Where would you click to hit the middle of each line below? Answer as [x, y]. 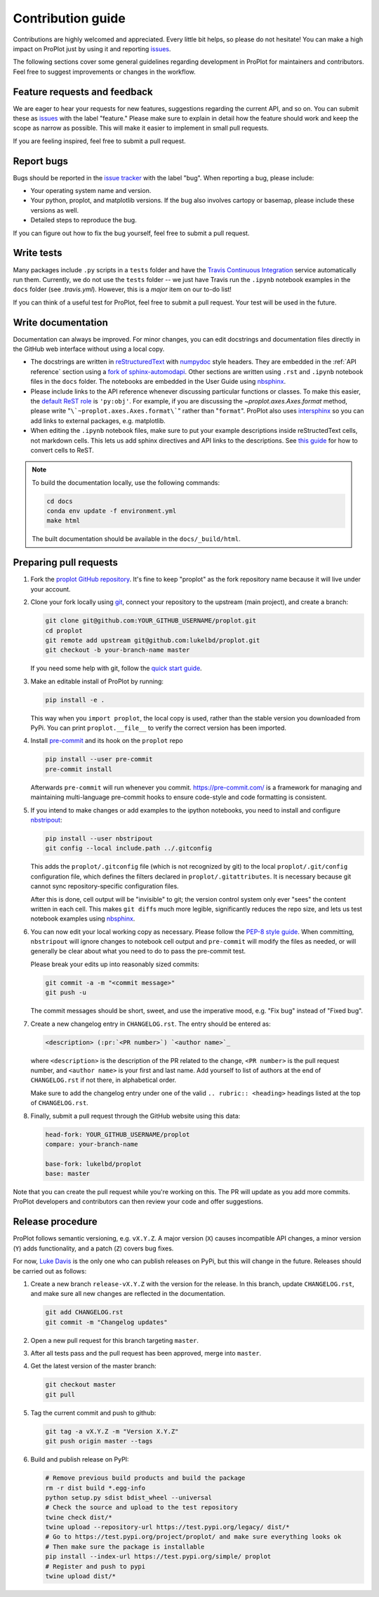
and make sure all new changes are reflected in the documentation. [128, 1294]
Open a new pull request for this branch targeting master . [115, 1340]
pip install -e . [75, 700]
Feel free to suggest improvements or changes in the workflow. [104, 72]
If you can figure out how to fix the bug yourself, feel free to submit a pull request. [131, 233]
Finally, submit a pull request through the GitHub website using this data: [135, 1116]
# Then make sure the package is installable [125, 1546]
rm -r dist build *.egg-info [95, 1488]
